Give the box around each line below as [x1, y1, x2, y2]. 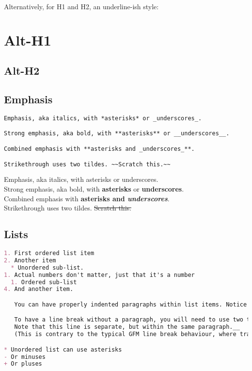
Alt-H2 [4, 63, 40, 78]
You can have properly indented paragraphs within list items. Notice [14, 301, 247, 308]
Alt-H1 [4, 30, 51, 49]
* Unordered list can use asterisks [4, 346, 122, 353]
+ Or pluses [4, 360, 42, 368]
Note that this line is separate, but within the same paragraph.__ [14, 323, 240, 331]
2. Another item [4, 257, 56, 264]
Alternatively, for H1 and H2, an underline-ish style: [4, 1, 159, 11]
